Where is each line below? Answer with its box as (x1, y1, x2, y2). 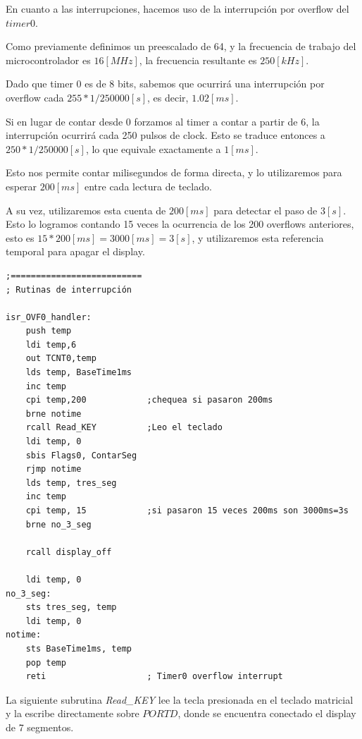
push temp (25, 326, 72, 336)
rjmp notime (25, 464, 82, 475)
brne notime (25, 408, 82, 419)
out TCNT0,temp (25, 353, 96, 364)
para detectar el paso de (213, 202, 318, 217)
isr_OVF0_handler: (6, 312, 92, 322)
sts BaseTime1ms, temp (25, 643, 132, 654)
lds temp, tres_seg (25, 477, 117, 488)
